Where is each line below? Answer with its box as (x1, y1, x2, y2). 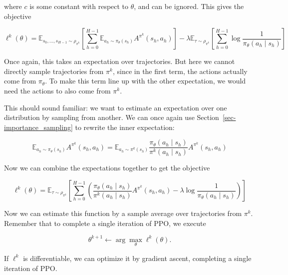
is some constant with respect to (29, 1, 129, 11)
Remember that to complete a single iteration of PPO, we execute (4, 217, 206, 228)
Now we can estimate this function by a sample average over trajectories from (4, 208, 242, 218)
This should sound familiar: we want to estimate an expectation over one (4, 102, 227, 112)
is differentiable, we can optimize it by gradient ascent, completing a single (23, 252, 252, 263)
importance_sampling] (4, 121, 73, 132)
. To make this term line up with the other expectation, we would (45, 75, 246, 86)
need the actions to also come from (4, 85, 111, 95)
